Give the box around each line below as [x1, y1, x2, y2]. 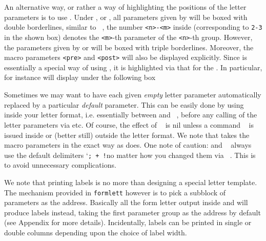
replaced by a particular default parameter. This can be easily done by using [4, 99, 244, 110]
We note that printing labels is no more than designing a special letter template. [4, 177, 257, 187]
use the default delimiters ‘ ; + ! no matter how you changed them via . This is [4, 149, 256, 160]
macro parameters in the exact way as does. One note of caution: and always [4, 139, 252, 150]
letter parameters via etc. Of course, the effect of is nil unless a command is [4, 119, 254, 130]
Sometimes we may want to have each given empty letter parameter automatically [4, 89, 261, 99]
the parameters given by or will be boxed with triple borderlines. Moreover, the [4, 42, 254, 52]
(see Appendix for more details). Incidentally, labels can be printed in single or [4, 217, 252, 228]
